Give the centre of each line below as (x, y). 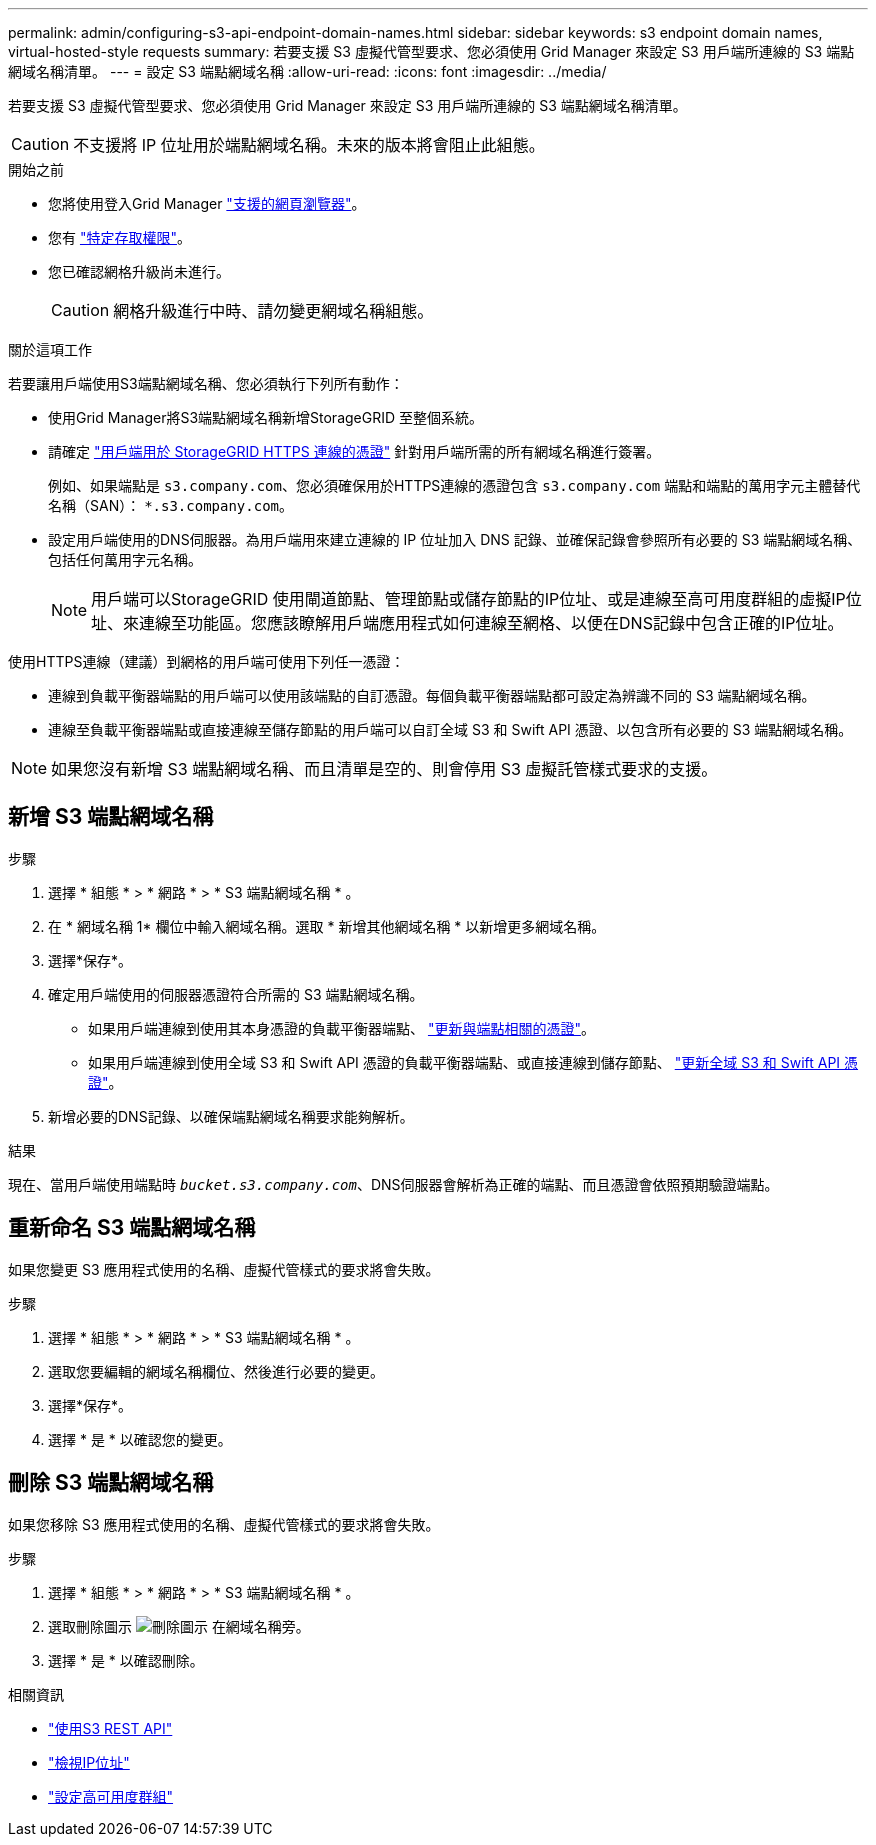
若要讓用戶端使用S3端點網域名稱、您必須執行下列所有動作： (206, 383)
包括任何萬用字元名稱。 (125, 559)
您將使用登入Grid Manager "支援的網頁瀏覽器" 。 (207, 203)
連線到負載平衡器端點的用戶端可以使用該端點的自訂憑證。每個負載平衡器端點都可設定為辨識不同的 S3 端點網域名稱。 (432, 695)
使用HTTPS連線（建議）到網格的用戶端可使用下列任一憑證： (206, 661)
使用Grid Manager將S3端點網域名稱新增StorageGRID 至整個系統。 (265, 417)
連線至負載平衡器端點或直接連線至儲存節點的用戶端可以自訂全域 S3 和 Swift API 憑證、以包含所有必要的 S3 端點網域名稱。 (450, 729)
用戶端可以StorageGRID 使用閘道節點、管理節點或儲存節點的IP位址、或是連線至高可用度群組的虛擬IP (468, 599)
